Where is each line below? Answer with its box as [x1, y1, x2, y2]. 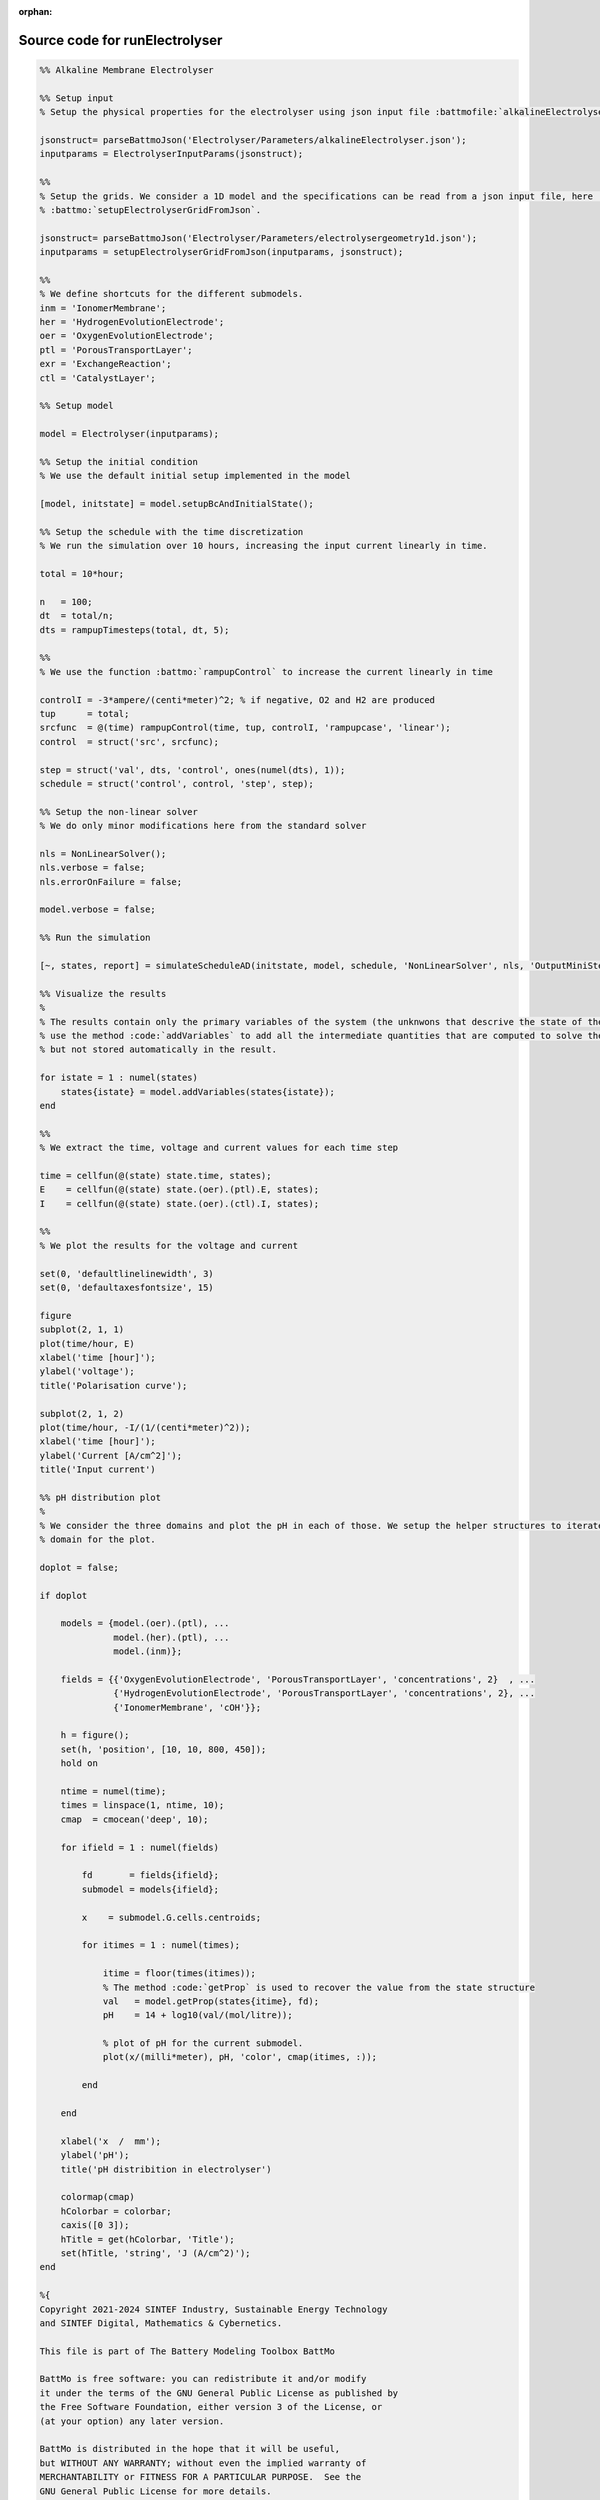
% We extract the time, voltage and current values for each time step [39, 1142, 399, 1154]
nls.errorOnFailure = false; [39, 876, 183, 887]
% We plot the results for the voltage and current [39, 1240, 299, 1251]
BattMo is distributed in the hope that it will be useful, [39, 2443, 341, 2455]
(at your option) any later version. [39, 2415, 225, 2427]
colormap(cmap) [60, 2191, 135, 2203]
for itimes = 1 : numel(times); [81, 1940, 240, 1951]
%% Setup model [39, 400, 114, 412]
